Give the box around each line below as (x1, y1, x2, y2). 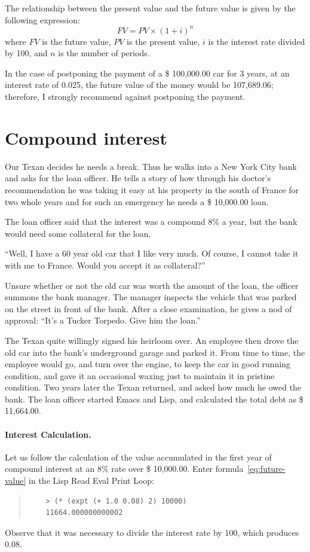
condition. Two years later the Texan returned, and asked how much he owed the (5, 381, 302, 394)
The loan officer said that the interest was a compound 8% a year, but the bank (5, 215, 297, 228)
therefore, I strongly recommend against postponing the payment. (5, 90, 245, 103)
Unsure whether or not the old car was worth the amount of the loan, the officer (5, 279, 299, 291)
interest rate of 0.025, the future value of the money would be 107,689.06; (5, 78, 274, 91)
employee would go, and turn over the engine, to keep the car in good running (5, 358, 291, 370)
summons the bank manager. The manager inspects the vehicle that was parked (5, 291, 297, 303)
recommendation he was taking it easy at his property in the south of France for (5, 183, 299, 196)
